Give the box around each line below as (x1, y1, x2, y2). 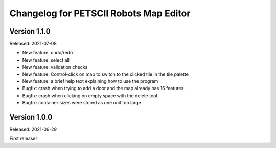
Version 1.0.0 (9, 113, 53, 122)
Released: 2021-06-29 (9, 126, 57, 132)
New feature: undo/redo (22, 50, 73, 56)
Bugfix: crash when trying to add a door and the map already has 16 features (22, 85, 184, 92)
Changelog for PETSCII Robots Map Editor (9, 8, 191, 19)
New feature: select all (22, 56, 70, 63)
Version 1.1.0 (9, 27, 51, 36)
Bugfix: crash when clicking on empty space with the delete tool (22, 92, 158, 99)
